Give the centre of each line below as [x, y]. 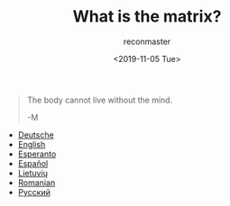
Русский [34, 192]
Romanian [37, 183]
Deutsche [36, 134]
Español [33, 163]
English [32, 144]
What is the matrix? [147, 17]
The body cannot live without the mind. [100, 100]
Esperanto [37, 154]
